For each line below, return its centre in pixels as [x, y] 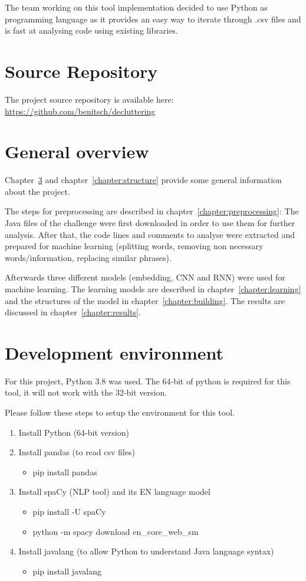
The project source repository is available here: [89, 99]
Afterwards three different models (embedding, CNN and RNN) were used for [145, 277]
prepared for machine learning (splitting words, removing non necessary [134, 246]
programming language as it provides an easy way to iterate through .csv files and [153, 19]
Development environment [114, 352]
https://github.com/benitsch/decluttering [80, 111]
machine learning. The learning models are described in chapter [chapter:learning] [153, 288]
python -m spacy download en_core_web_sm [116, 531]
